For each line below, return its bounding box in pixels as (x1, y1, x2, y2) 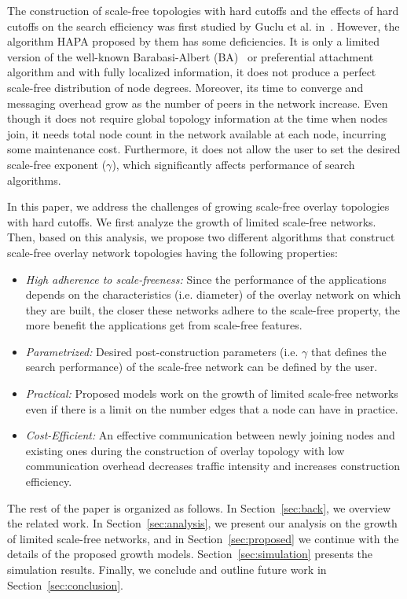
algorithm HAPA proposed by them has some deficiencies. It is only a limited (7, 33, 379, 50)
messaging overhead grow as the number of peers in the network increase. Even (7, 94, 388, 111)
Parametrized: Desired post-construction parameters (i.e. (25, 343, 299, 359)
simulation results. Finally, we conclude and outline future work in (7, 561, 327, 577)
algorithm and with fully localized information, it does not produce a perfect (7, 64, 376, 80)
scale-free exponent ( (7, 156, 107, 172)
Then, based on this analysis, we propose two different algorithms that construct (7, 229, 395, 245)
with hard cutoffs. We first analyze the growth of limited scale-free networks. (7, 213, 376, 230)
